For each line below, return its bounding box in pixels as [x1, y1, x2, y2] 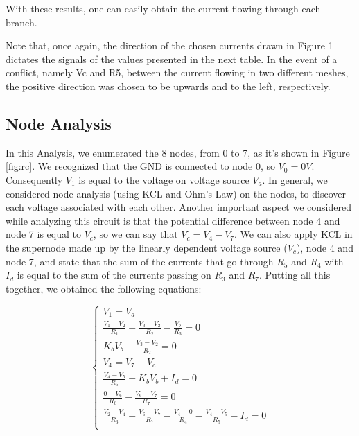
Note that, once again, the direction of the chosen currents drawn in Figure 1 [6, 38, 333, 53]
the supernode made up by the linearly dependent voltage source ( [6, 240, 288, 254]
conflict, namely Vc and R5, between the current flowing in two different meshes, [6, 65, 349, 80]
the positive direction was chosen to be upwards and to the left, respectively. [6, 78, 331, 93]
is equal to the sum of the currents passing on [17, 268, 211, 282]
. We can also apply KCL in [234, 227, 353, 241]
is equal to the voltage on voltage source [78, 172, 249, 186]
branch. [6, 15, 37, 29]
